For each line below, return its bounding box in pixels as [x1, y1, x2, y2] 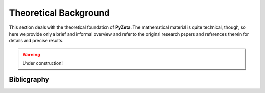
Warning [22, 51, 40, 57]
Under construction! [22, 60, 63, 66]
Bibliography [9, 75, 49, 84]
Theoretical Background [9, 7, 110, 18]
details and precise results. [9, 38, 64, 44]
